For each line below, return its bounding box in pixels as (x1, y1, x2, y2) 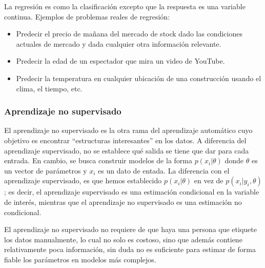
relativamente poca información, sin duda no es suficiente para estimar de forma (4, 244, 256, 255)
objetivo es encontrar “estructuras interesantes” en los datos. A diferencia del (4, 135, 247, 145)
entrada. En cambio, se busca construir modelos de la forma (4, 155, 192, 166)
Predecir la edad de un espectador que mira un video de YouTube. (16, 55, 225, 66)
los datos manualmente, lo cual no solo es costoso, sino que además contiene (4, 234, 242, 244)
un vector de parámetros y (4, 165, 87, 176)
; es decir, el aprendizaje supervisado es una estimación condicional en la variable (4, 186, 259, 197)
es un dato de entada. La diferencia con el (98, 165, 230, 176)
